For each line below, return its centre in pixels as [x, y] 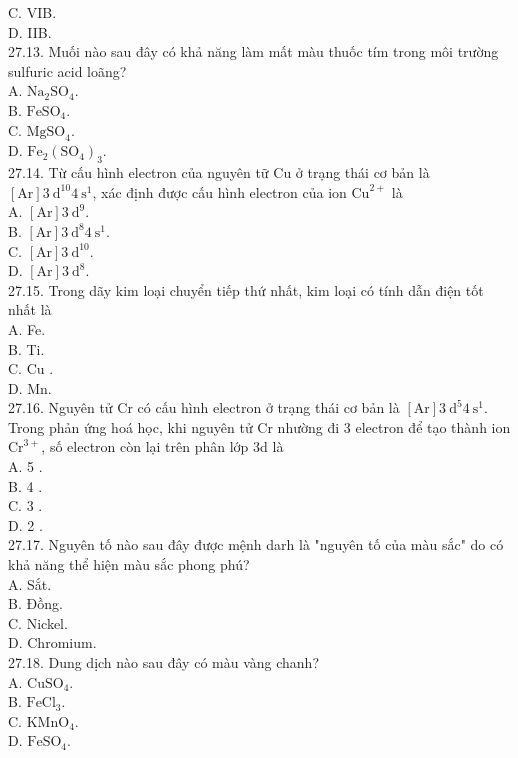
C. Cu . [31, 368]
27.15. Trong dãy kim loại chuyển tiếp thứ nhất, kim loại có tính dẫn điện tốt [246, 289]
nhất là [30, 309]
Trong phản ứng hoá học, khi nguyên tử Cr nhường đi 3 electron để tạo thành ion [259, 426]
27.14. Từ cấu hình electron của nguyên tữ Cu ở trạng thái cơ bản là [219, 172]
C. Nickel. [38, 622]
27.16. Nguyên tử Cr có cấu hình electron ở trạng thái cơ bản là [204, 407]
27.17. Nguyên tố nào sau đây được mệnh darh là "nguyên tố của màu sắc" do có [256, 544]
